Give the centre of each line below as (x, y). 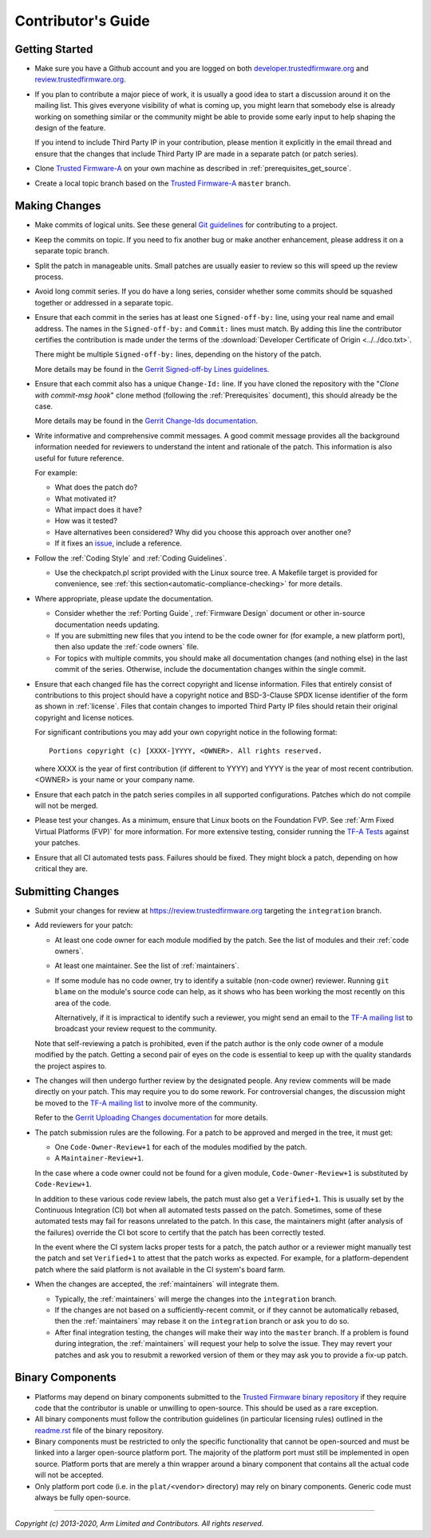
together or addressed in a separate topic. (104, 302)
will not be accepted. (69, 1475)
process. (49, 277)
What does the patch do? (96, 487)
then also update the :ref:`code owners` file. (127, 647)
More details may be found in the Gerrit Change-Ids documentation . (146, 421)
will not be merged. (67, 806)
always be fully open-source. (83, 1498)
